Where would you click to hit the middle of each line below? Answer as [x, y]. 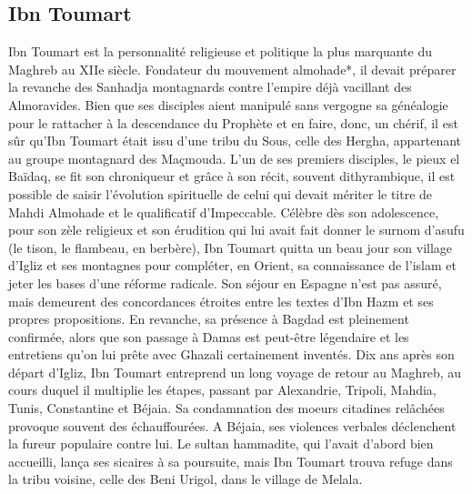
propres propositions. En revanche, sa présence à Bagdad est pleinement [209, 319]
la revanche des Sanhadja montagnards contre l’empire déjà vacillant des [210, 87]
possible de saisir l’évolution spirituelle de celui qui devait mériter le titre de [221, 193]
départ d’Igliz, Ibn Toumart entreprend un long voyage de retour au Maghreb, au [235, 372]
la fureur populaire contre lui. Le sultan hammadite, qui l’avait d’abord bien [221, 444]
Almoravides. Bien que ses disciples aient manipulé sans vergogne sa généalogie [228, 104]
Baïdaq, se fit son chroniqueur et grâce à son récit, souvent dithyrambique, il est [232, 176]
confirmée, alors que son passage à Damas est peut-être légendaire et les [209, 336]
